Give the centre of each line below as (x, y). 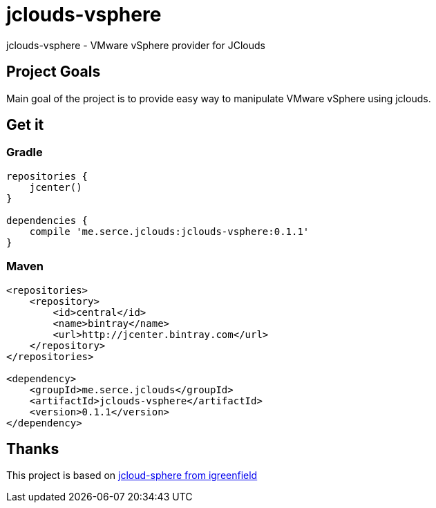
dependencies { (47, 220)
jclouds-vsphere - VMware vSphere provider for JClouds (136, 45)
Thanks (33, 449)
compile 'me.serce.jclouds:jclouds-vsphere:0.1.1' (169, 231)
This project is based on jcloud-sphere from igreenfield (132, 476)
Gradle (25, 152)
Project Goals (54, 72)
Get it (25, 125)
